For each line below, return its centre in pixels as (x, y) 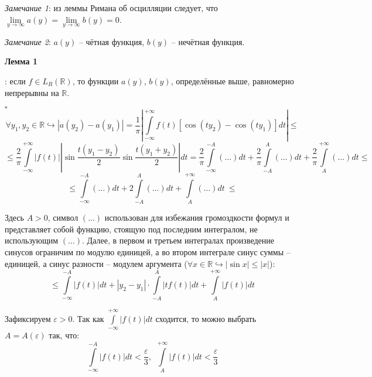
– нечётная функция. (208, 41)
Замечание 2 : (28, 41)
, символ (63, 217)
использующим (32, 240)
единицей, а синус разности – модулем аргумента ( (96, 263)
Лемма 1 (21, 61)
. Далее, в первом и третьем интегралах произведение (178, 240)
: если (15, 81)
